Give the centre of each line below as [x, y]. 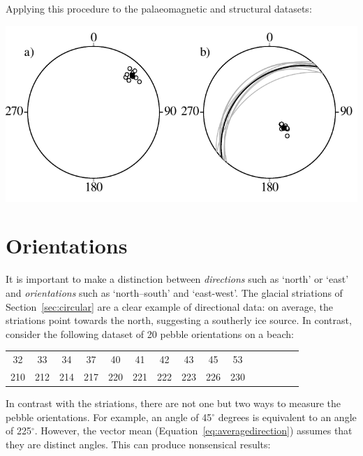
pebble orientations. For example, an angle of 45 [109, 417]
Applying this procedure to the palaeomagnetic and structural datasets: [159, 8]
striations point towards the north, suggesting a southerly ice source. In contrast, [179, 320]
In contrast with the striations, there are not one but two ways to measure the [173, 403]
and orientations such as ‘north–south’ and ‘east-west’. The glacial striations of [174, 292]
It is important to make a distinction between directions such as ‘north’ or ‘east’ [177, 279]
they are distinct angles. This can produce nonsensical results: [138, 444]
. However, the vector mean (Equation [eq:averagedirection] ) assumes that [193, 431]
